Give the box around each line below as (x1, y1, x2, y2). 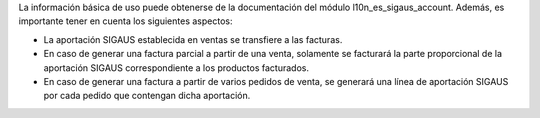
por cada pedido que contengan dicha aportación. (43, 90, 251, 102)
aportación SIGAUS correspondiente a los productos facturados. (43, 61, 310, 74)
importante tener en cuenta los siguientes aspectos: (18, 15, 233, 27)
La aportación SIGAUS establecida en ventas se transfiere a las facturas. (43, 33, 343, 45)
